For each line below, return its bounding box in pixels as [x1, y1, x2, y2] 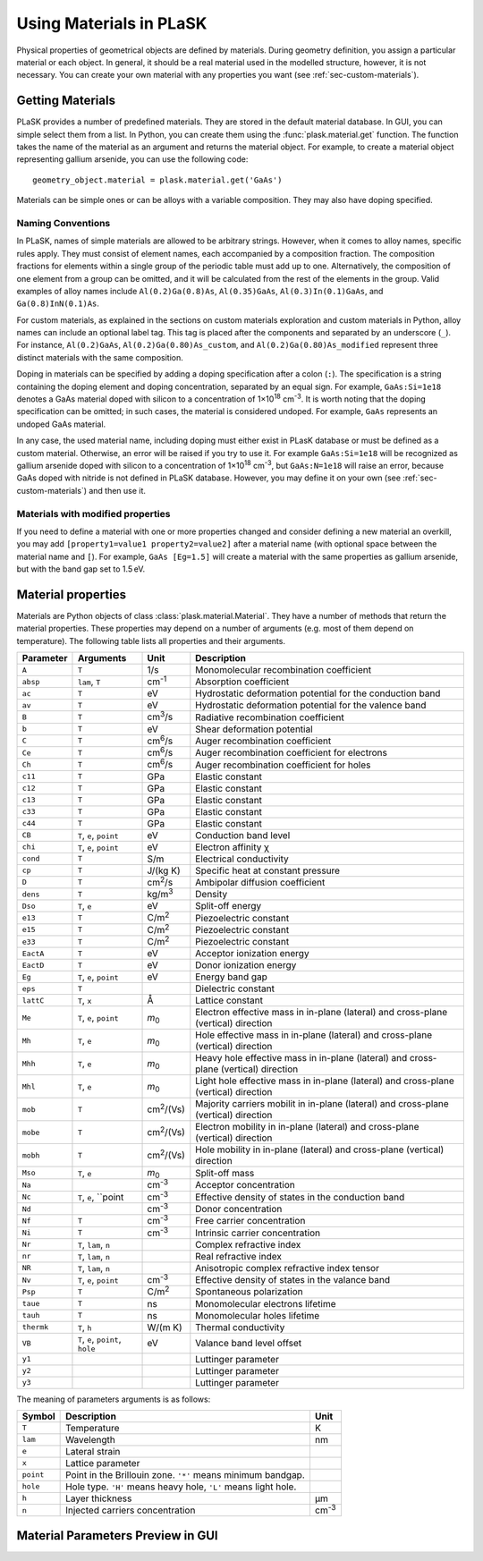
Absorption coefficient [195, 675, 290, 688]
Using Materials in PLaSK [16, 13, 208, 33]
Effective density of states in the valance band [195, 1274, 391, 1286]
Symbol [21, 1410, 55, 1422]
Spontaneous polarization [195, 1285, 303, 1298]
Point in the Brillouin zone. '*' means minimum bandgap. [65, 1468, 306, 1480]
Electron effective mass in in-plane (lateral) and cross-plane [195, 1006, 448, 1019]
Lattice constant [195, 994, 264, 1006]
